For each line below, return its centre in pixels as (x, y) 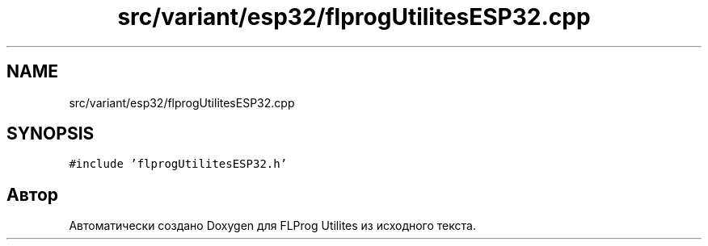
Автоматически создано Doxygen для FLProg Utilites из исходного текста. (272, 226)
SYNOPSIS (51, 134)
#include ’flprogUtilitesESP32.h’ (178, 164)
